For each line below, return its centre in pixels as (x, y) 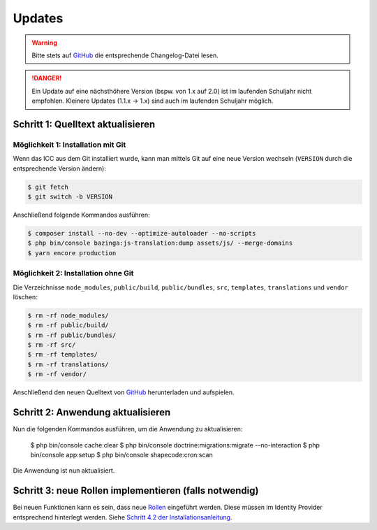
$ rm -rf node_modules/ (68, 315)
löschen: (25, 296)
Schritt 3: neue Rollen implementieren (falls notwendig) (136, 490)
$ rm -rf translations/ (68, 364)
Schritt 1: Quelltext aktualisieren (84, 124)
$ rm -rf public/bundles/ (72, 335)
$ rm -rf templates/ (62, 354)
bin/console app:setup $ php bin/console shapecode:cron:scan (121, 454)
